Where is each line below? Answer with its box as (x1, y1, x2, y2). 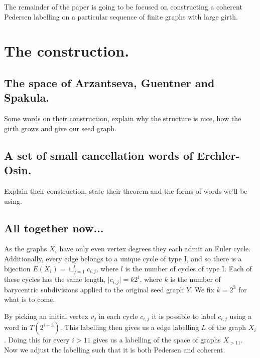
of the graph (208, 322, 246, 332)
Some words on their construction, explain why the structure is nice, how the (4, 113, 241, 124)
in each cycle (98, 310, 138, 321)
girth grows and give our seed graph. (4, 123, 116, 133)
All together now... (4, 220, 104, 235)
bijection (4, 263, 31, 273)
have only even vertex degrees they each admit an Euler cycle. (59, 243, 251, 254)
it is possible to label (152, 310, 216, 321)
